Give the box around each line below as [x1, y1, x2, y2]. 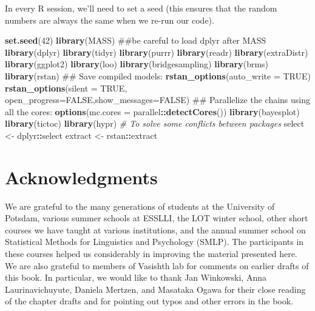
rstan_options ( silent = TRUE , [5, 81, 127, 94]
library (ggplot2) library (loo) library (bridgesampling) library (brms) [5, 58, 269, 70]
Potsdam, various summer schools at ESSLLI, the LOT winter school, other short [5, 212, 308, 224]
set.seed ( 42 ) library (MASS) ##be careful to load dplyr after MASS [5, 34, 266, 47]
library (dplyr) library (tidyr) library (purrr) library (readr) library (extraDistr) [5, 45, 308, 58]
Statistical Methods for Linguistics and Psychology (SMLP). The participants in [5, 235, 304, 248]
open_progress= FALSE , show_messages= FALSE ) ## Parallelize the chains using [5, 93, 311, 106]
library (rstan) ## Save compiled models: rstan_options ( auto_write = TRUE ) [5, 69, 311, 82]
